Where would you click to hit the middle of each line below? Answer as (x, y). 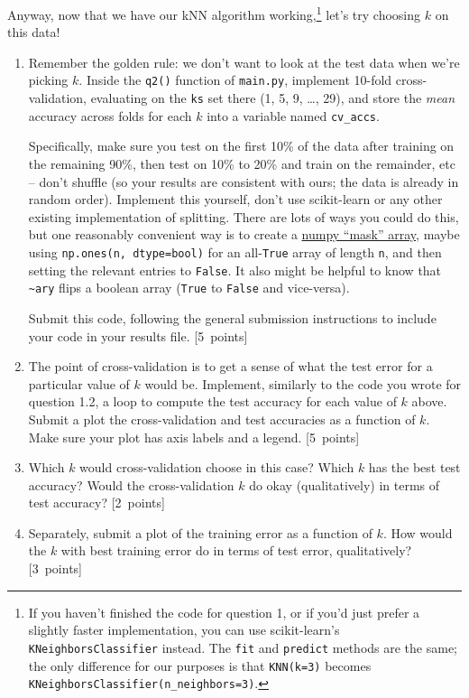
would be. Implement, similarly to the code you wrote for (303, 383)
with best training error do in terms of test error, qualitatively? (236, 550)
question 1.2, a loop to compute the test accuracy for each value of (212, 401)
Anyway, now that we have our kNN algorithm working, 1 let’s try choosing (214, 13)
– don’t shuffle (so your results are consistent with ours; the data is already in (244, 181)
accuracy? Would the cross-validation (131, 484)
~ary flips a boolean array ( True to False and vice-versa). (189, 288)
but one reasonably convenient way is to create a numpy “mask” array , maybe (244, 234)
